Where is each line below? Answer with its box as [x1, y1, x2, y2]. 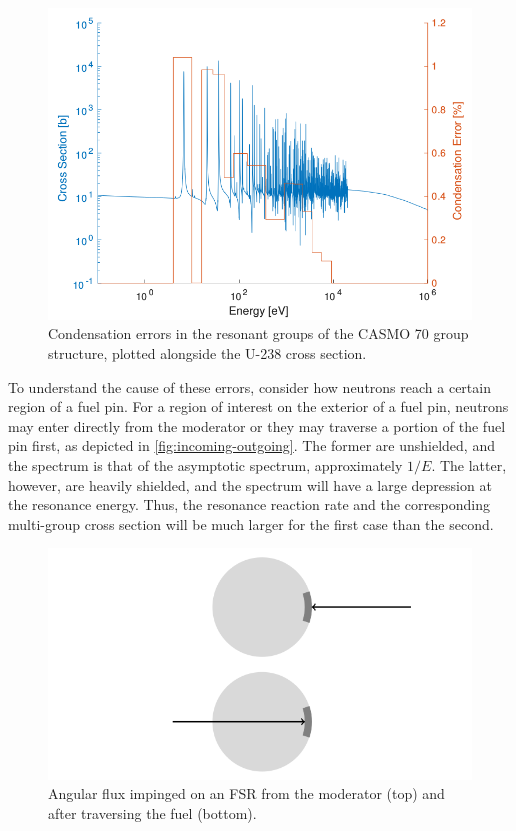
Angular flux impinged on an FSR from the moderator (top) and [48, 783, 445, 804]
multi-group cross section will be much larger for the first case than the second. [8, 513, 494, 534]
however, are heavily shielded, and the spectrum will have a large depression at [8, 474, 492, 495]
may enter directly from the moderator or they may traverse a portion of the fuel [8, 415, 506, 436]
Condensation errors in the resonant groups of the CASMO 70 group [48, 323, 469, 344]
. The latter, [431, 454, 507, 475]
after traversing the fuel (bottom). [48, 802, 257, 823]
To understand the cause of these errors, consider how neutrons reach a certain [8, 376, 491, 397]
